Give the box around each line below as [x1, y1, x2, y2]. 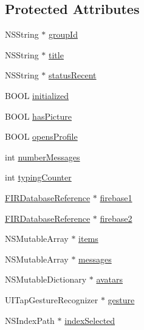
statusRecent [49, 69, 97, 81]
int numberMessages [5, 150, 80, 163]
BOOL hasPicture [5, 109, 72, 122]
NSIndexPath [5, 314, 55, 326]
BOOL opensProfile [5, 130, 78, 143]
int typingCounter [5, 171, 72, 184]
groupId [49, 28, 78, 41]
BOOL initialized [5, 89, 69, 101]
